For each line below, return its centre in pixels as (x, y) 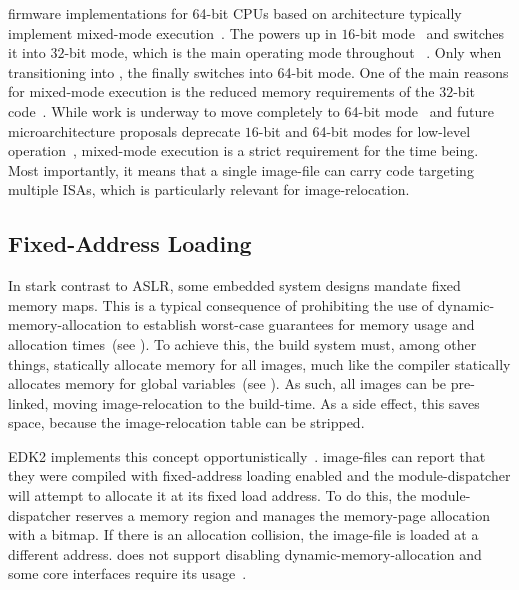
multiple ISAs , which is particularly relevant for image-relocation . (209, 189)
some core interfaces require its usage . (127, 573)
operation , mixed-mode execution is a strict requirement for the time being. (243, 150)
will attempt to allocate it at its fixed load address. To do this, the (212, 495)
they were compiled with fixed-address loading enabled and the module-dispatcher (259, 475)
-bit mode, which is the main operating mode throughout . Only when (283, 52)
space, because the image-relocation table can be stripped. (186, 422)
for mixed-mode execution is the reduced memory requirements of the (221, 91)
